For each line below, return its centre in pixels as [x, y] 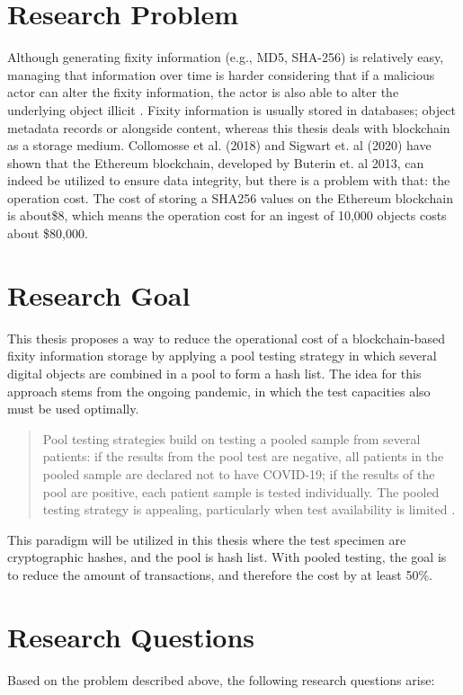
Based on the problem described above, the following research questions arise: [221, 679]
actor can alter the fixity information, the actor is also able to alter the [203, 92]
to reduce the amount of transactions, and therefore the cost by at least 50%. [220, 574]
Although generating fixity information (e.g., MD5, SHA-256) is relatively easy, [226, 57]
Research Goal [99, 294]
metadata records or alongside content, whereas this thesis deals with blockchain [229, 127]
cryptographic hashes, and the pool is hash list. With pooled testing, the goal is [227, 557]
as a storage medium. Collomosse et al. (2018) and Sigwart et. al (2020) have [219, 145]
